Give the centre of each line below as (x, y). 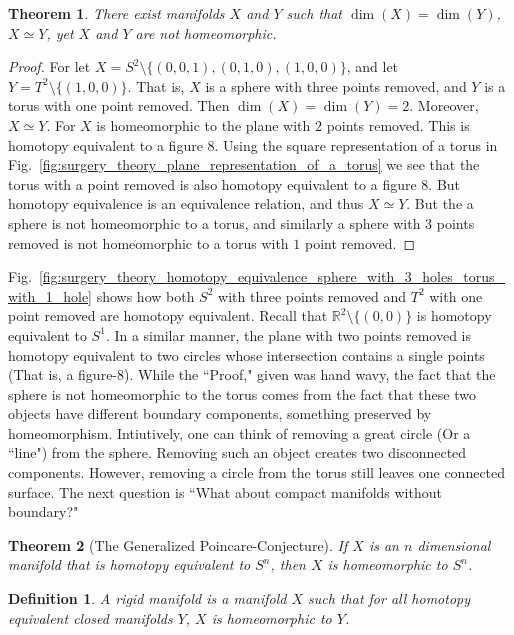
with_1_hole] (50, 295)
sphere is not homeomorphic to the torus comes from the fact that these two (242, 393)
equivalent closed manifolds (90, 617)
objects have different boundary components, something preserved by (220, 413)
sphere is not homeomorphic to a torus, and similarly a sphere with (214, 222)
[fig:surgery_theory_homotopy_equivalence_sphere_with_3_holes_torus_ (271, 276)
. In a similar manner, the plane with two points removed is (288, 334)
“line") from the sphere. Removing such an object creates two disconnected (237, 452)
